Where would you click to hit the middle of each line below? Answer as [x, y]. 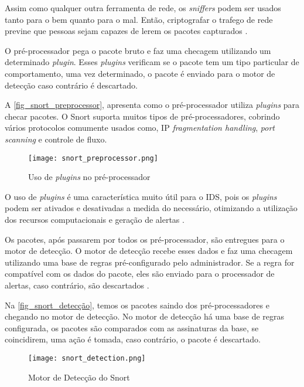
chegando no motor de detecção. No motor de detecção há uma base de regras [145, 316]
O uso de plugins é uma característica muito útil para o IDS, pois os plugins [141, 196]
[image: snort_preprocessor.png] [93, 158]
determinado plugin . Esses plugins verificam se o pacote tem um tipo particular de [152, 62]
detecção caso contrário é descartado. [71, 85]
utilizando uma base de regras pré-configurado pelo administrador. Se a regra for [150, 262]
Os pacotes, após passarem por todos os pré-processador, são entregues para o [145, 239]
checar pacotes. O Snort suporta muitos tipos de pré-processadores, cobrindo [142, 116]
